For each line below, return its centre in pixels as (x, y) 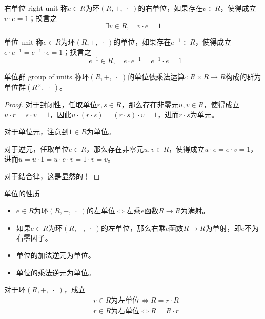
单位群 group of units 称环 (47, 77)
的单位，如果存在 (142, 42)
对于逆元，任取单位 (36, 148)
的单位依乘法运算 (156, 77)
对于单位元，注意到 (36, 132)
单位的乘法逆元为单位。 (56, 272)
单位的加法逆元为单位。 (56, 255)
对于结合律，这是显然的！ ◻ (52, 176)
